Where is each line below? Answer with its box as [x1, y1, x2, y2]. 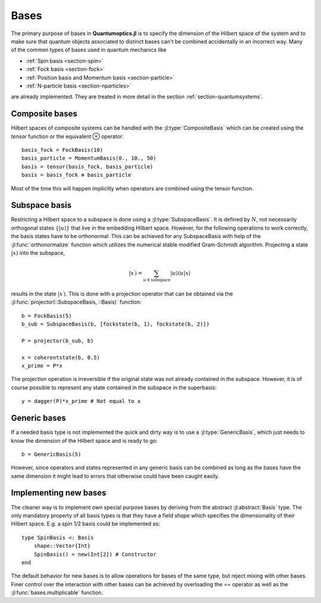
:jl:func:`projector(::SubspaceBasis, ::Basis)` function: [11, 298, 142, 306]
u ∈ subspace [143, 277, 171, 283]
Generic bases [11, 413, 67, 423]
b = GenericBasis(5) [21, 451, 81, 458]
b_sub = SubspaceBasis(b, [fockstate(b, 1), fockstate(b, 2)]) [21, 321, 210, 327]
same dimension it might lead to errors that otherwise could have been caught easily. [11, 472, 220, 479]
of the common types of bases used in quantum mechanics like [11, 46, 166, 54]
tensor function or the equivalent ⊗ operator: [11, 133, 124, 140]
